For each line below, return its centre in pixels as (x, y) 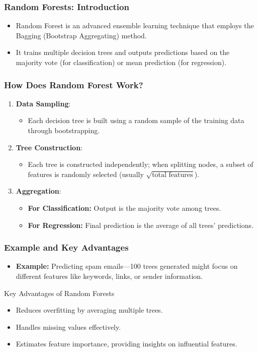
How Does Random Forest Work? (74, 84)
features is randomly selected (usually (86, 174)
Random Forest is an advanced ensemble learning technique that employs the (135, 25)
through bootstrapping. (64, 130)
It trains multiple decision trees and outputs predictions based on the (123, 52)
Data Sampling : (43, 103)
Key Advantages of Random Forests (59, 293)
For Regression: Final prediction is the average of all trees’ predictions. (141, 225)
